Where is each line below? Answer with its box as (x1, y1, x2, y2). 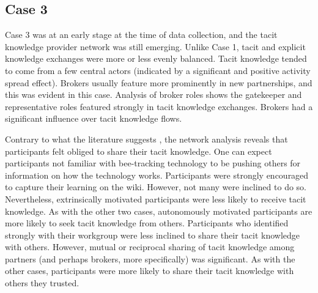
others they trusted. (5, 276, 79, 289)
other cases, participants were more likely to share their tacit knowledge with (5, 264, 294, 277)
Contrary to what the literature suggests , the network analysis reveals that (5, 132, 288, 145)
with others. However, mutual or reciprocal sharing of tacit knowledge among (5, 240, 295, 253)
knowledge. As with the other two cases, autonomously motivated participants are (5, 204, 312, 217)
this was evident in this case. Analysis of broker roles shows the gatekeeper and (5, 88, 302, 101)
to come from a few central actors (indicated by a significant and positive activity (5, 64, 311, 76)
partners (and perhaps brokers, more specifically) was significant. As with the (5, 252, 295, 265)
